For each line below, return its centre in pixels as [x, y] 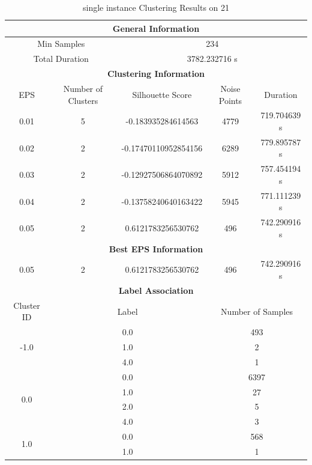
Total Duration [61, 59]
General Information [156, 28]
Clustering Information [156, 74]
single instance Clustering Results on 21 [156, 7]
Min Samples [61, 44]
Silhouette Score [162, 94]
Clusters [83, 100]
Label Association [156, 290]
